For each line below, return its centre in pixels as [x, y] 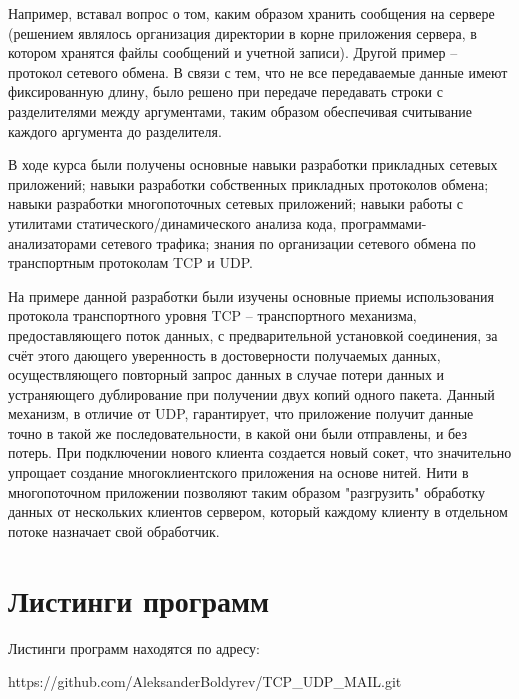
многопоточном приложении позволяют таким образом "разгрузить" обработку [247, 491]
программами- [384, 222]
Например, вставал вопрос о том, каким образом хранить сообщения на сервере [251, 13]
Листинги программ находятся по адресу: [134, 647]
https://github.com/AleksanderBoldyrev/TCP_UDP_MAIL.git [205, 681]
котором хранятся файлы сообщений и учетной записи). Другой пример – [233, 52]
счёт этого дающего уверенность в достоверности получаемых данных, [224, 354]
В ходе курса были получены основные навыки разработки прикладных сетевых [253, 164]
